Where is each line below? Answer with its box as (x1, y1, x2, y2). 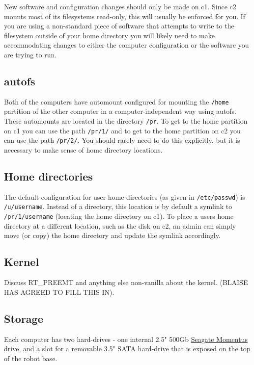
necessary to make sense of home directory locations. (4, 144, 163, 155)
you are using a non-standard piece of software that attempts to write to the (4, 21, 234, 31)
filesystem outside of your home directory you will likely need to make (4, 30, 215, 40)
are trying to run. (4, 49, 57, 59)
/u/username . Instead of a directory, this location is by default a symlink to (4, 201, 232, 211)
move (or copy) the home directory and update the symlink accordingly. (4, 230, 221, 240)
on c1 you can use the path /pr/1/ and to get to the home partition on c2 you (4, 125, 241, 135)
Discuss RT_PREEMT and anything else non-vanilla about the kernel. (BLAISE (4, 277, 248, 287)
